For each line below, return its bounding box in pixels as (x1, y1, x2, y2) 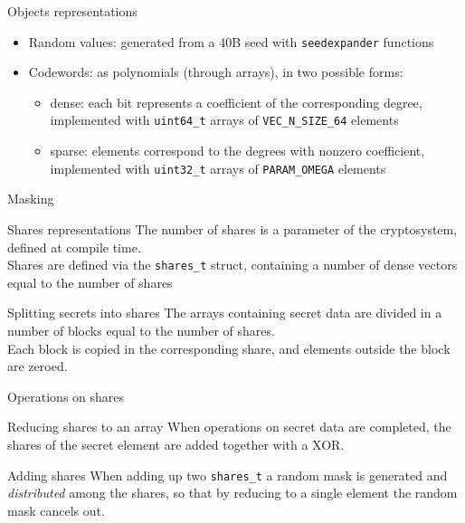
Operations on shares (7, 386, 125, 405)
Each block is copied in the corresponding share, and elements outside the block (7, 338, 451, 357)
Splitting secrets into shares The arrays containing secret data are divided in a (7, 303, 442, 322)
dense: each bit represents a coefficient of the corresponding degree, (50, 92, 422, 111)
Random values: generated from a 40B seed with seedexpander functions (28, 32, 434, 51)
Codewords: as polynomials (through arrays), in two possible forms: (28, 62, 403, 81)
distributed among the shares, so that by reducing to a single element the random (7, 483, 458, 502)
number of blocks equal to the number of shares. (7, 320, 275, 339)
